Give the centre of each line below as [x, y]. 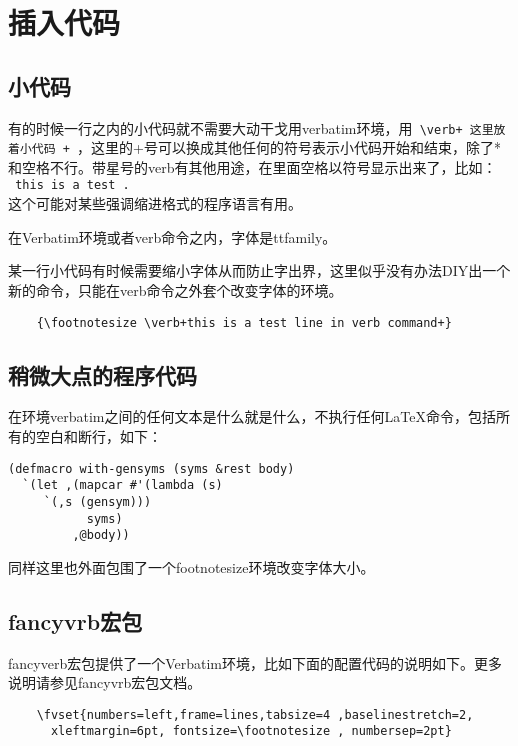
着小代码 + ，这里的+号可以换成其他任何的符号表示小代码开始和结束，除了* [254, 147]
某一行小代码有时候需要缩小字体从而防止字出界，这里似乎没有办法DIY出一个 [259, 270]
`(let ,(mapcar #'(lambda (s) [122, 485]
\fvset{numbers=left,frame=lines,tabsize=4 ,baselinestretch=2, [255, 714]
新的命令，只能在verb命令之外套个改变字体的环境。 [175, 289]
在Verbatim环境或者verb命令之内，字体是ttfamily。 [172, 236]
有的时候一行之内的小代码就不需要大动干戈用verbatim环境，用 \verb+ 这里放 [257, 127]
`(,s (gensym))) [97, 501]
